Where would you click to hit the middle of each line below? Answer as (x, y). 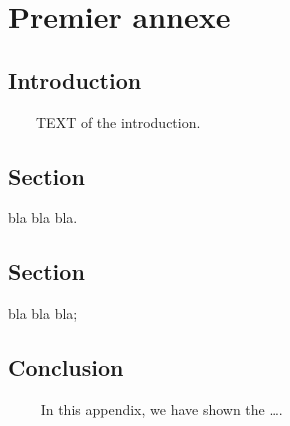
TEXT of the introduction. (118, 121)
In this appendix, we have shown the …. (161, 408)
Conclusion (66, 367)
